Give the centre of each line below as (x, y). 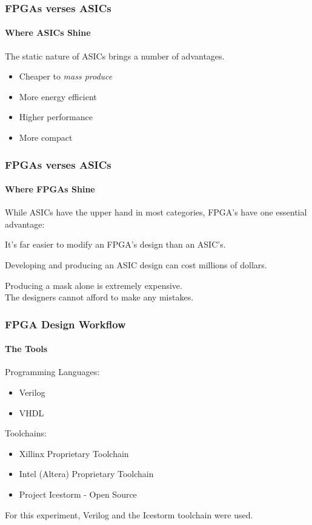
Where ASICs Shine (48, 32)
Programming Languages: (52, 372)
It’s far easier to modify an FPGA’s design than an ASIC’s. (115, 244)
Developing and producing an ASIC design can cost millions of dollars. (136, 265)
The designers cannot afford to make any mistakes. (99, 297)
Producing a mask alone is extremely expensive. (94, 285)
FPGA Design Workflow (65, 324)
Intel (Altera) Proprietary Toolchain (86, 474)
